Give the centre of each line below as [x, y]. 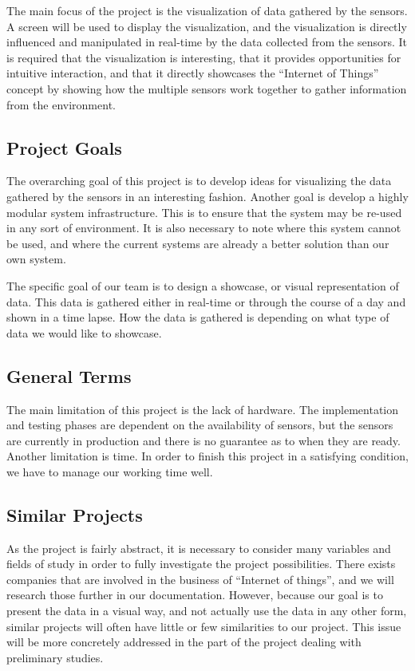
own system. [36, 259]
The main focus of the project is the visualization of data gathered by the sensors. [207, 10]
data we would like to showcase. [84, 332]
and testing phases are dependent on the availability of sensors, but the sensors [200, 425]
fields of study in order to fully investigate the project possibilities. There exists [201, 564]
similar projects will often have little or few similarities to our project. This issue [204, 626]
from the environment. [61, 104]
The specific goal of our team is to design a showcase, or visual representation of [203, 285]
